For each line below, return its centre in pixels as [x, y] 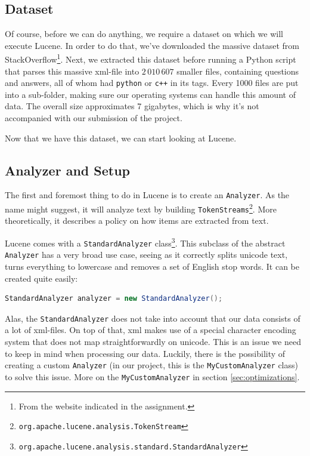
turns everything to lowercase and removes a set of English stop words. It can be [152, 266]
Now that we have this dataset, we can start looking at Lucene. [121, 138]
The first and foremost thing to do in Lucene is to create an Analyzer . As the [147, 195]
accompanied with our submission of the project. [94, 118]
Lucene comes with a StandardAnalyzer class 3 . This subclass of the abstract [145, 242]
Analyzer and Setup [67, 170]
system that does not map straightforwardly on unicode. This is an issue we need [153, 342]
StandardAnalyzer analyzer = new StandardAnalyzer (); [114, 299]
